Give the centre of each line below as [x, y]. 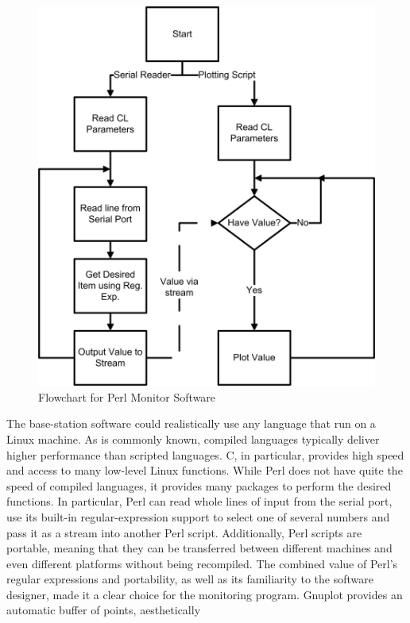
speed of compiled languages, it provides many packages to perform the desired [199, 485]
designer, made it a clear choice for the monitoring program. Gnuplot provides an [205, 594]
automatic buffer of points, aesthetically [104, 610]
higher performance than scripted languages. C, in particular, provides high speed [205, 454]
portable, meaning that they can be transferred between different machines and [199, 548]
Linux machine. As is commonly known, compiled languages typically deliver [193, 438]
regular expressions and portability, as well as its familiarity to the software [190, 579]
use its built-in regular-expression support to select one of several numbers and [198, 516]
